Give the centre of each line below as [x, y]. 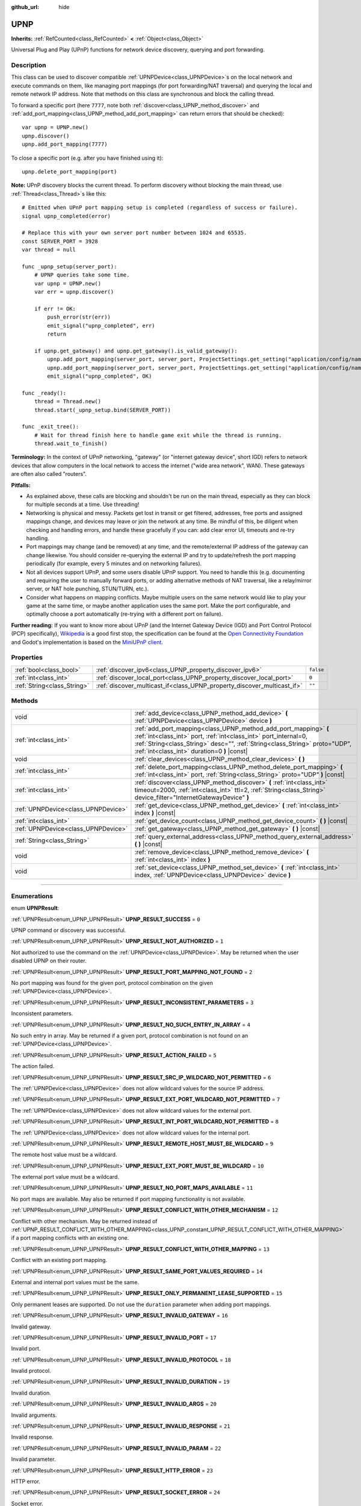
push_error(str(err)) [79, 317]
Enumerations [32, 896]
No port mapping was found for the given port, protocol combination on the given [112, 983]
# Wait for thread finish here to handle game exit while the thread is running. [158, 435]
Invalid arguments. [34, 1415]
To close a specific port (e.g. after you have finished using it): [87, 158]
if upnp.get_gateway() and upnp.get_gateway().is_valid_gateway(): [136, 351]
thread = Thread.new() [68, 401]
